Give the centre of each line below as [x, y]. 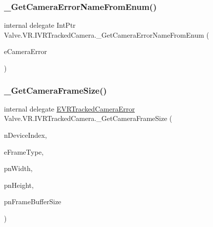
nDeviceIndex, [26, 135]
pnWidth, [18, 168]
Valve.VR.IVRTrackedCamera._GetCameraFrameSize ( [88, 118]
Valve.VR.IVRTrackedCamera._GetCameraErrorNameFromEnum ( [106, 34]
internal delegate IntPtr [40, 25]
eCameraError [26, 51]
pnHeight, [19, 185]
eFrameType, [24, 151]
